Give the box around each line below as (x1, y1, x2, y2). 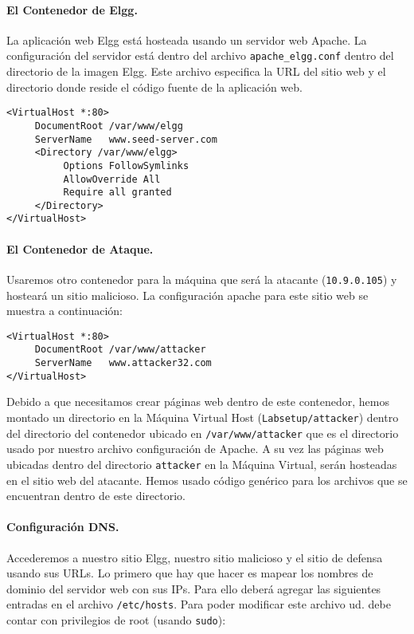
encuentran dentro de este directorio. (6, 487, 186, 504)
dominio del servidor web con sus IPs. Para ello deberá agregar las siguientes (6, 580, 381, 597)
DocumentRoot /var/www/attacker (34, 344, 206, 356)
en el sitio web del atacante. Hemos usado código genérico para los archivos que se (6, 471, 408, 488)
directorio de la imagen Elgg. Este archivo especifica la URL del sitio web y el (6, 63, 386, 80)
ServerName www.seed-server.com (34, 133, 217, 145)
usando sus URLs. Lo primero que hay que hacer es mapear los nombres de (6, 565, 373, 581)
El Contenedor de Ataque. (6, 240, 154, 257)
